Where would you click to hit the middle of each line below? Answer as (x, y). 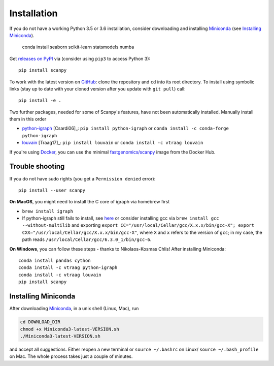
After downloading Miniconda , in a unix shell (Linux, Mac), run (74, 309)
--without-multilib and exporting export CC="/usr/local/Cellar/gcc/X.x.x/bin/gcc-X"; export (138, 225)
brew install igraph (48, 211)
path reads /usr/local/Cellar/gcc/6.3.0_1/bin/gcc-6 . (87, 239)
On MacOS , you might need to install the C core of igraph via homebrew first (90, 202)
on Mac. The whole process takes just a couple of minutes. (71, 356)
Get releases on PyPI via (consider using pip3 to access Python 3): (80, 58)
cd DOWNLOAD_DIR (40, 322)
